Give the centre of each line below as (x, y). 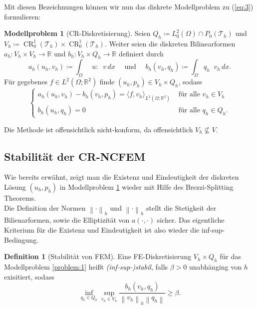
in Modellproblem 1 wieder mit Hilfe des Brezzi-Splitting (146, 187)
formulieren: (22, 16)
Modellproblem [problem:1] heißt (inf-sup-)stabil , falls (86, 266)
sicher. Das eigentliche (191, 220)
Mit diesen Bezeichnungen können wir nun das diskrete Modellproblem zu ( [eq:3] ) (129, 6)
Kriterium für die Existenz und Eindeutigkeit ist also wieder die (102, 229)
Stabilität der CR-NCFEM (75, 156)
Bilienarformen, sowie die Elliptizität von (67, 220)
